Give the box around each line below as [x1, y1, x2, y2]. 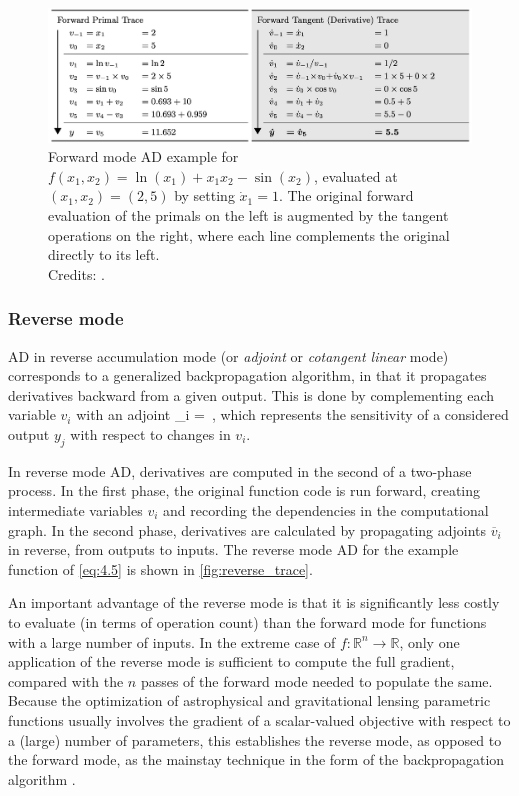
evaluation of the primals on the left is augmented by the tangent [48, 205, 449, 226]
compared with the [8, 670, 124, 691]
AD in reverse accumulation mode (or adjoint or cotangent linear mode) [8, 345, 449, 366]
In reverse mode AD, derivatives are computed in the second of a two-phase [8, 460, 472, 481]
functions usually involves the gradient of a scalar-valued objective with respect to [8, 709, 511, 730]
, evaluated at [314, 165, 398, 186]
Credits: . [48, 263, 105, 284]
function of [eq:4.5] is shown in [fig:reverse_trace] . [8, 558, 313, 579]
